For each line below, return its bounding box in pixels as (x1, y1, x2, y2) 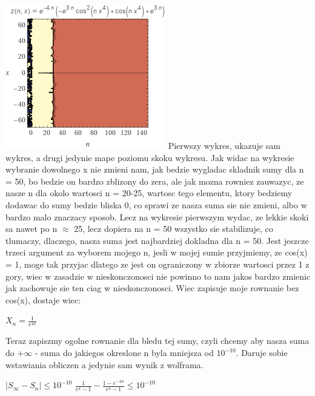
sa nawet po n (5, 222, 58, 235)
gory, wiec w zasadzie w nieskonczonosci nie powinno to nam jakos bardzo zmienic (5, 269, 311, 282)
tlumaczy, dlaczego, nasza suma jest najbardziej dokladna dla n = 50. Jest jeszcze (5, 234, 309, 246)
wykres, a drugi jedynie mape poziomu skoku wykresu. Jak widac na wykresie (5, 151, 294, 163)
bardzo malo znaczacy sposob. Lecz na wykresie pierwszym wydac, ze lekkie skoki (5, 210, 309, 223)
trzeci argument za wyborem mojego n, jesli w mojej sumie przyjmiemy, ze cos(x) (5, 246, 308, 259)
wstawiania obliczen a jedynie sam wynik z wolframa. (5, 358, 204, 371)
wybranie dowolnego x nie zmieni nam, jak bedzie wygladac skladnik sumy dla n (5, 163, 304, 176)
